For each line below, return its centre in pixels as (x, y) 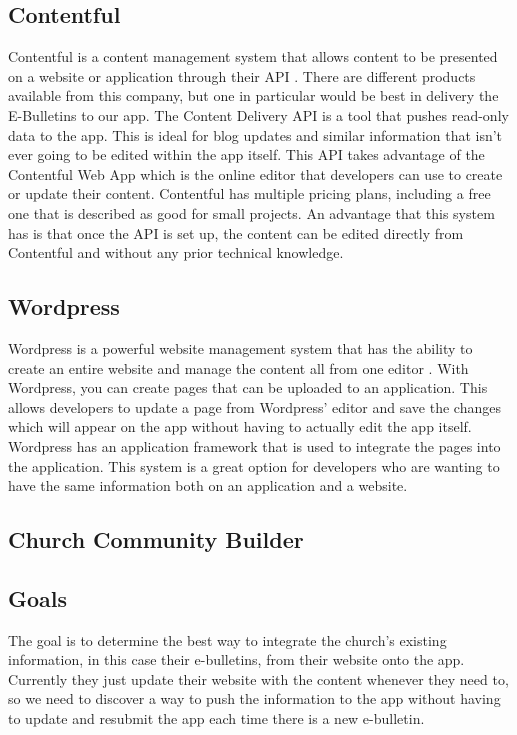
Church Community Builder (156, 539)
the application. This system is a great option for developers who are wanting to (254, 465)
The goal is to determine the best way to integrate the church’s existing (227, 639)
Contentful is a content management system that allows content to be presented (253, 56)
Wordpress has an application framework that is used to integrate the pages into (254, 445)
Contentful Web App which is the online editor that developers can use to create (255, 173)
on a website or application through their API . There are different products (242, 75)
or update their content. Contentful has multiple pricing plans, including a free (249, 193)
